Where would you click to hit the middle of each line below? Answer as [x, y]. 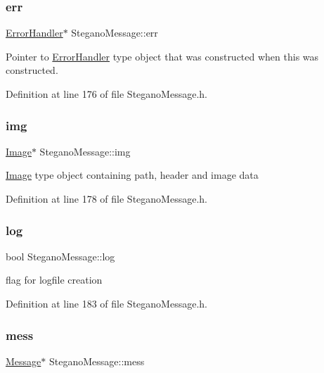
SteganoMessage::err [115, 33]
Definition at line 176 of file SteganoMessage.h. [106, 94]
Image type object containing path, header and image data [132, 175]
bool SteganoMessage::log [60, 256]
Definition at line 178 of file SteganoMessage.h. [106, 198]
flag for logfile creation [54, 280]
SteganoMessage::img [85, 151]
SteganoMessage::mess [97, 361]
